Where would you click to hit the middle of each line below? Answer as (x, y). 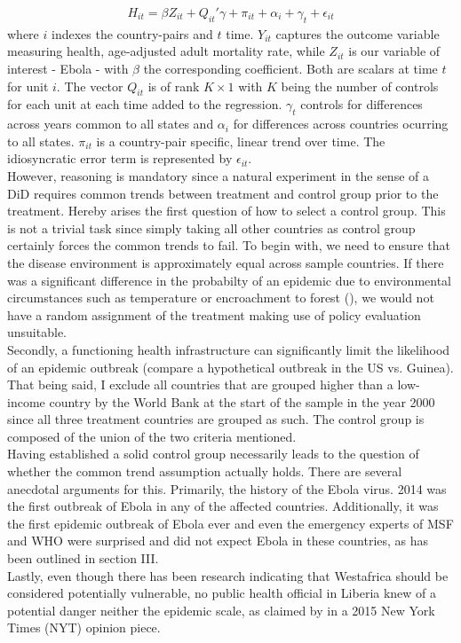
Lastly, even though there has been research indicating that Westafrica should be (228, 575)
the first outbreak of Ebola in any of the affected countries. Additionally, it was (223, 506)
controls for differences (362, 104)
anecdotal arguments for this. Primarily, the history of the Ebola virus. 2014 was (227, 488)
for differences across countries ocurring (341, 124)
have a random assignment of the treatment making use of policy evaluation (214, 314)
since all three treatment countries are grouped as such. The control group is (216, 419)
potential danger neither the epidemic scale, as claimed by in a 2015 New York (221, 610)
